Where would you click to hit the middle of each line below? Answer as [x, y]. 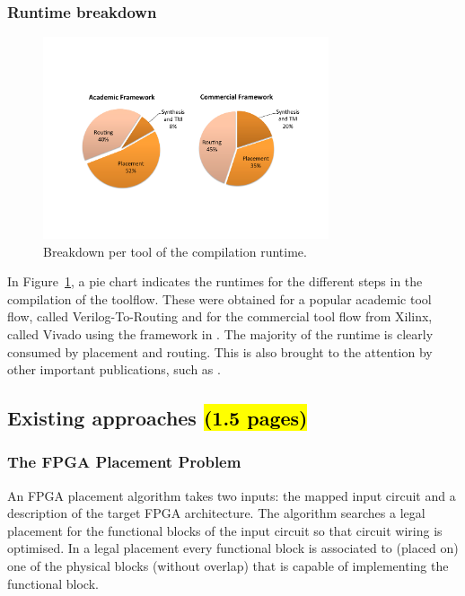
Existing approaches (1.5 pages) [158, 418]
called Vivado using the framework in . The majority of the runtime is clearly [220, 333]
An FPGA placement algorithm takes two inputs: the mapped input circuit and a [232, 495]
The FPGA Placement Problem [124, 462]
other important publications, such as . [114, 369]
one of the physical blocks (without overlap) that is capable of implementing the [228, 566]
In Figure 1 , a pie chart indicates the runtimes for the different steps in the [215, 281]
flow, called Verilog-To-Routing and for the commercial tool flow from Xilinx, [220, 316]
